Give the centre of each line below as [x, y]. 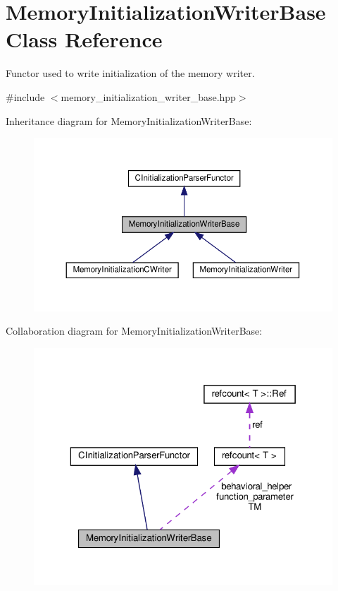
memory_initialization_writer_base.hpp [148, 96]
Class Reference [84, 39]
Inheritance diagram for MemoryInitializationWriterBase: [129, 120]
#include [25, 96]
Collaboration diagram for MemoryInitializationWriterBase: [134, 331]
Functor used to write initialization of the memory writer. [130, 73]
